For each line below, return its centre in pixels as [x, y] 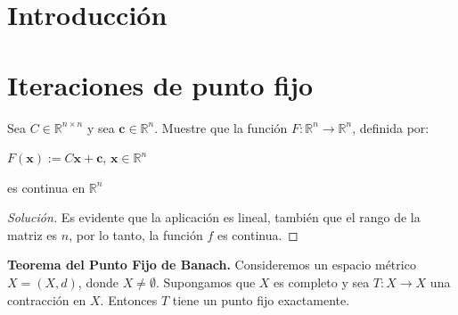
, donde [98, 282]
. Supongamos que [205, 282]
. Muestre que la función [221, 127]
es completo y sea [322, 282]
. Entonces [129, 299]
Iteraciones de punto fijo [160, 84]
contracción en [47, 299]
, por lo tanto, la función [136, 234]
